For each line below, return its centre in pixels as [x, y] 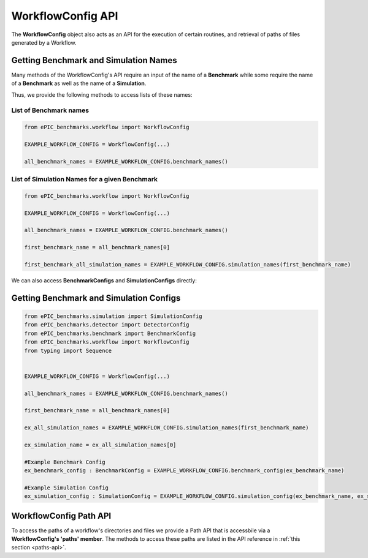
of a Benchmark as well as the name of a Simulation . [79, 83]
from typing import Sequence [68, 350]
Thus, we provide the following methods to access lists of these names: [102, 94]
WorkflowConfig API [65, 16]
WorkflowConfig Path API [61, 515]
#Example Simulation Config [66, 488]
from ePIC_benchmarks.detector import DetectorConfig [107, 325]
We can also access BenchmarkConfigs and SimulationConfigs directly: [104, 280]
